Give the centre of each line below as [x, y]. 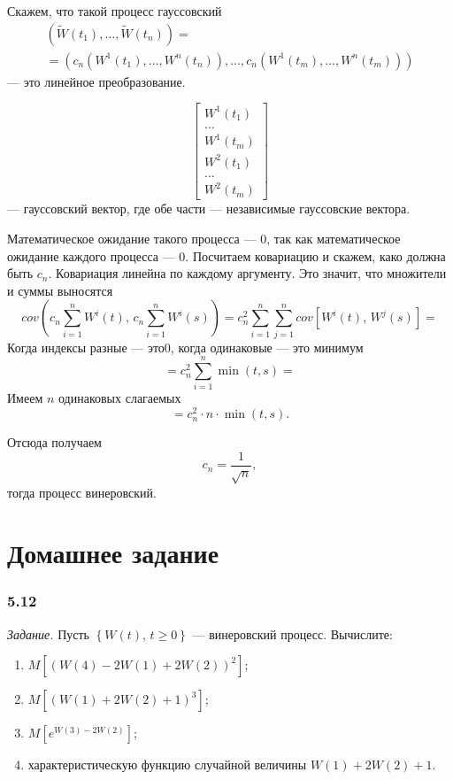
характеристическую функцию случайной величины [167, 765]
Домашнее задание [113, 553]
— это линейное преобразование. [96, 81]
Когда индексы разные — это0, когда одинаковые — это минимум [185, 347]
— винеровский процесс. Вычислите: [292, 633]
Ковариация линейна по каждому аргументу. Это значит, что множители [251, 273]
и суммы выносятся [60, 290]
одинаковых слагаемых [119, 398]
